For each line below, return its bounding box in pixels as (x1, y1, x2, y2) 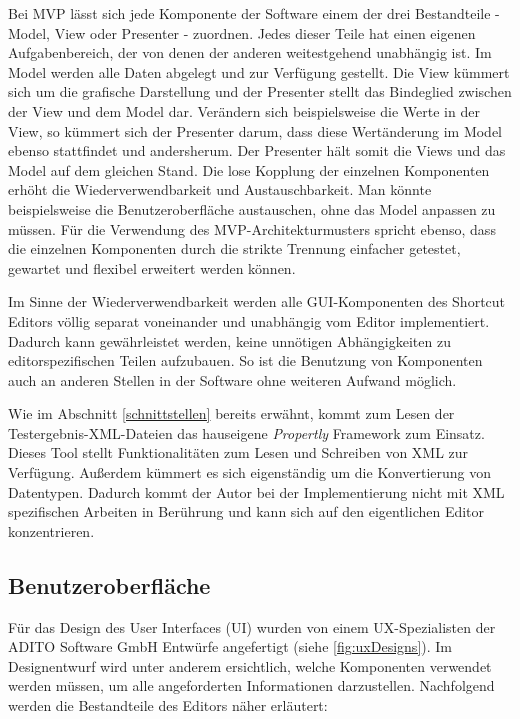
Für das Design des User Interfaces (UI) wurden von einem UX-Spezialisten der (8, 616, 496, 637)
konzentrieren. (8, 520, 95, 541)
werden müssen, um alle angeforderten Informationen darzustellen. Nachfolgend (8, 675, 495, 696)
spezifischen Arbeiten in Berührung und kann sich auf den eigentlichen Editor (8, 501, 485, 522)
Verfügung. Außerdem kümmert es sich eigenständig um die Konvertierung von (8, 462, 492, 483)
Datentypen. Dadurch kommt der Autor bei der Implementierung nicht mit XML (8, 481, 505, 502)
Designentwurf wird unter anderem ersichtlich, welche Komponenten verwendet (8, 655, 492, 676)
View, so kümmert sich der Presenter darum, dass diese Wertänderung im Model (8, 120, 503, 141)
